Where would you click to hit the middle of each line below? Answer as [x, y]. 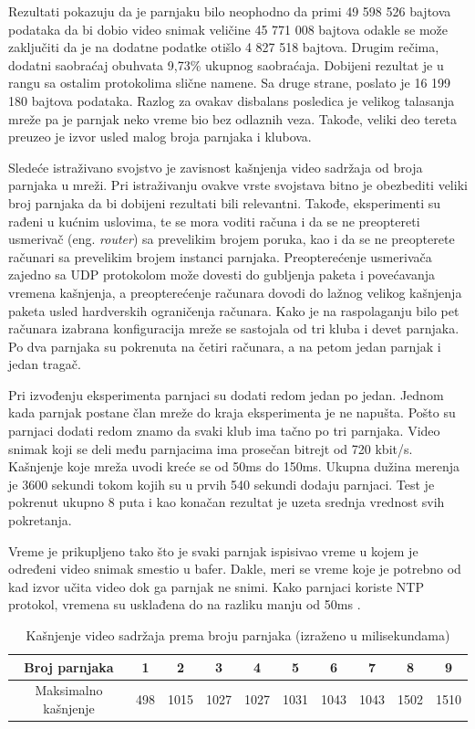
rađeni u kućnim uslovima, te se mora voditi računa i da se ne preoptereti [214, 221]
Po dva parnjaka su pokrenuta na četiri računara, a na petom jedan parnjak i [225, 346]
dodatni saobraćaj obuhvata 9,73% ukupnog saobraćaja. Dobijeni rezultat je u [226, 64]
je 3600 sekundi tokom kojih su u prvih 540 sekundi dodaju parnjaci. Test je [222, 484]
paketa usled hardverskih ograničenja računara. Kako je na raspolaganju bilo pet [234, 310]
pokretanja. [40, 520]
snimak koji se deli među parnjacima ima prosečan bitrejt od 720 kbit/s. [211, 448]
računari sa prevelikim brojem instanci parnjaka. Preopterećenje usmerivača [220, 256]
